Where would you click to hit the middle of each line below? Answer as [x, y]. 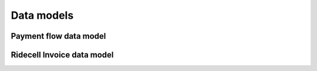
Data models [42, 15]
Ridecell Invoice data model [62, 55]
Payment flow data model [58, 36]
